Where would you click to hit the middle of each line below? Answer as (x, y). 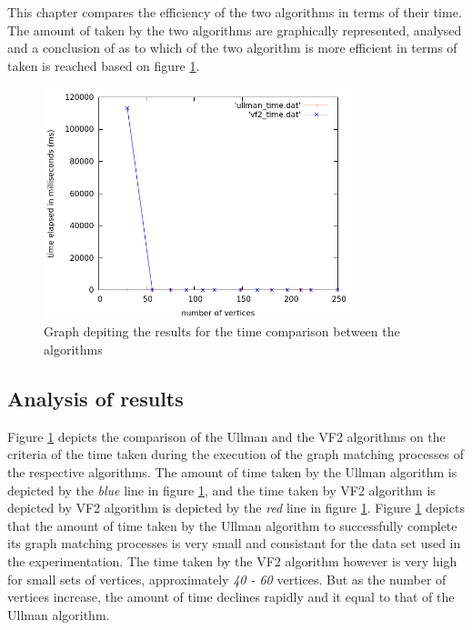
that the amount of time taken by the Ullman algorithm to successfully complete (232, 525)
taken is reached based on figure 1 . (104, 65)
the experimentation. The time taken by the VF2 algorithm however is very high (232, 560)
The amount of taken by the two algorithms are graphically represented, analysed (235, 30)
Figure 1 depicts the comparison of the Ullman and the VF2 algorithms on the (226, 436)
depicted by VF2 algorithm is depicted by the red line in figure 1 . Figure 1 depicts (236, 508)
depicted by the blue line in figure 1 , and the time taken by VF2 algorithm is (221, 490)
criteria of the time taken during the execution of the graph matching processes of (236, 454)
